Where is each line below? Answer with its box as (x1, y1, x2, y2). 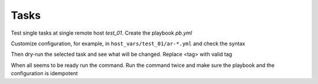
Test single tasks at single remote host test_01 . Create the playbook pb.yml (11, 29, 193, 36)
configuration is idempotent (11, 70, 78, 77)
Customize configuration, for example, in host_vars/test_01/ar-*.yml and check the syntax (11, 40, 246, 47)
